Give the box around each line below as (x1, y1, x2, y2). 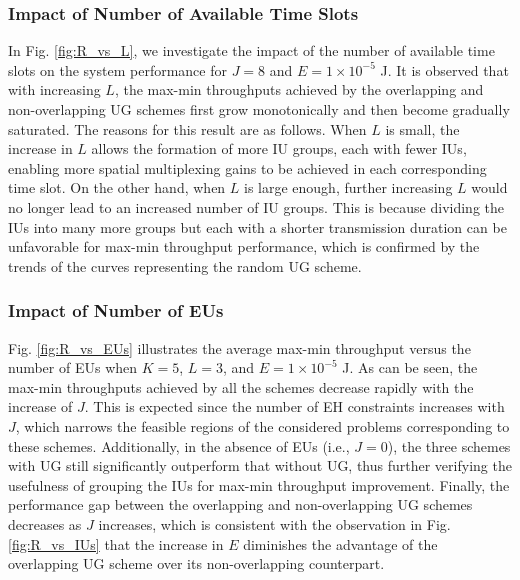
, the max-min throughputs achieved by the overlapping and (114, 79, 484, 100)
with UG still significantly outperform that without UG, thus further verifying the (8, 455, 512, 476)
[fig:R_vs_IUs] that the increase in (8, 533, 224, 554)
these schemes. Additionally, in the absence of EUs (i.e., (8, 435, 350, 456)
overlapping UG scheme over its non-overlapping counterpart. (8, 553, 385, 574)
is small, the (385, 118, 460, 139)
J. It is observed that (380, 59, 509, 80)
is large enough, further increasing (244, 177, 453, 198)
